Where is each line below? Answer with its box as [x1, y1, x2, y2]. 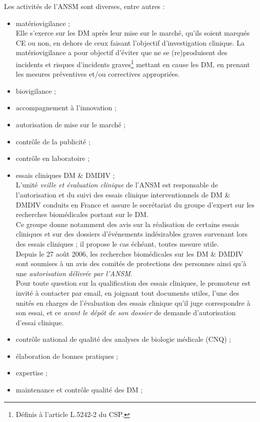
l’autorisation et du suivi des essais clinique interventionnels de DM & [15, 189, 230, 199]
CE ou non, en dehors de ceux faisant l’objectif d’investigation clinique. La [15, 37, 245, 48]
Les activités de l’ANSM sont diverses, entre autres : [4, 1, 165, 11]
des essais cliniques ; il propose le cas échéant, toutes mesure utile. [15, 238, 219, 249]
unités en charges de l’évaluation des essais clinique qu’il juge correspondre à [15, 297, 250, 308]
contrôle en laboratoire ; [15, 153, 89, 163]
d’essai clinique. [15, 317, 64, 327]
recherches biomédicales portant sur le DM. [15, 209, 148, 220]
